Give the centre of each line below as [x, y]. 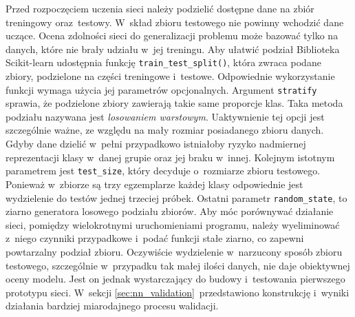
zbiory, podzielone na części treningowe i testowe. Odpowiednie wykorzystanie [170, 76]
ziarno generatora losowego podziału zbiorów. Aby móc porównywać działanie [170, 211]
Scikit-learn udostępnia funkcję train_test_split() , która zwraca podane [163, 62]
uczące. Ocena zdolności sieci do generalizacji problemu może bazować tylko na [172, 35]
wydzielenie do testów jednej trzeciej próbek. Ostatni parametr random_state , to [176, 197]
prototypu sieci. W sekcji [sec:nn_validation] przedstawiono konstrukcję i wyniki [177, 292]
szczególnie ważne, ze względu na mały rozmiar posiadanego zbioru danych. [165, 130]
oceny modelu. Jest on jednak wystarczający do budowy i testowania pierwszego [175, 279]
